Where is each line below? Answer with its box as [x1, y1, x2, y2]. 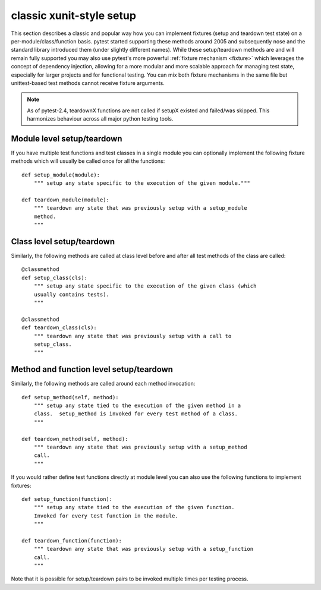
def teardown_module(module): [21, 196, 110, 203]
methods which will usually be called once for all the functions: [11, 157, 165, 165]
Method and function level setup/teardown [11, 364, 174, 374]
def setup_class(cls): [21, 274, 88, 281]
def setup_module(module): [21, 171, 100, 178]
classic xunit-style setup [11, 9, 137, 22]
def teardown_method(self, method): [21, 436, 128, 442]
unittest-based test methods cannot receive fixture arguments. [11, 79, 165, 86]
